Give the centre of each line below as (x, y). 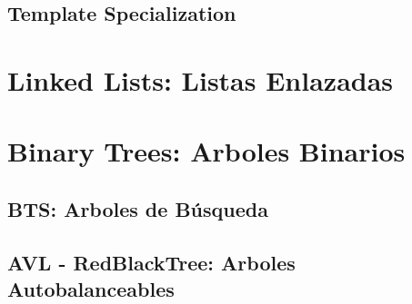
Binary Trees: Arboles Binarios (206, 151)
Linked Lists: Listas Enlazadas (201, 79)
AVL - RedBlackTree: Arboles (151, 262)
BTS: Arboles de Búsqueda (138, 208)
